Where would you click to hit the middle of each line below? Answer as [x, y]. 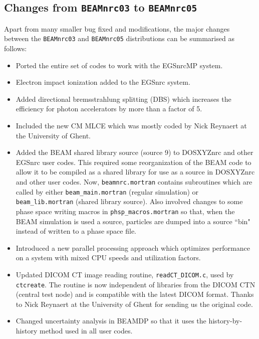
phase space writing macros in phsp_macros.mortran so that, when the [125, 211]
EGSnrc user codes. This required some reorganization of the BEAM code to [134, 162]
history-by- [225, 321]
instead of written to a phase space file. [76, 231]
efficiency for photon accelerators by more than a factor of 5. [109, 109]
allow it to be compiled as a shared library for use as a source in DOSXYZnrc [135, 172]
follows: [16, 48]
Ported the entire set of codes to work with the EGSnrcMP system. [119, 65]
